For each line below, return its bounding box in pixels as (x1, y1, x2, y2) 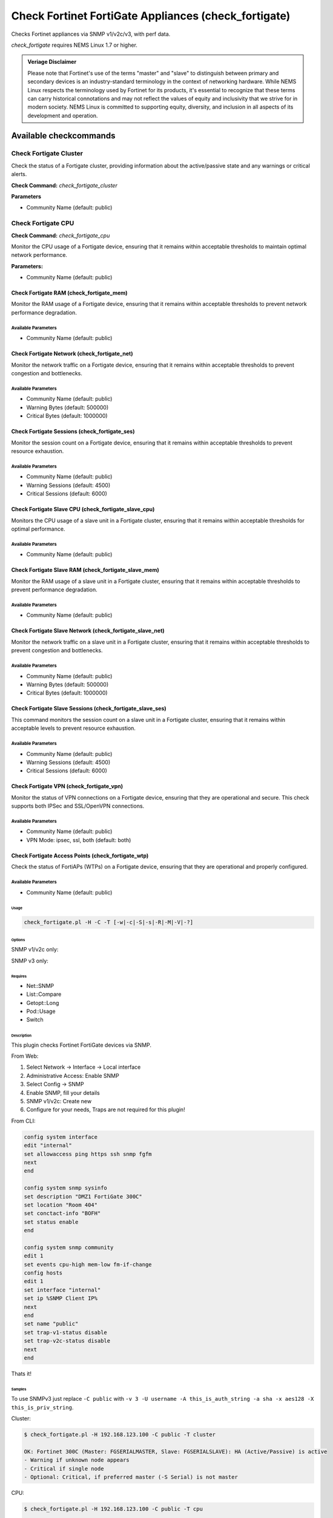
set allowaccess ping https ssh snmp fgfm (24, 1151, 152, 1157)
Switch (26, 1016, 44, 1023)
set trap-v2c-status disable (24, 1338, 111, 1344)
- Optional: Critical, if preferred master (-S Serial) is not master (24, 1473, 239, 1480)
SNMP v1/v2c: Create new (26, 1098, 92, 1105)
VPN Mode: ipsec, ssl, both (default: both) (26, 836, 131, 843)
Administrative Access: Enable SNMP (26, 1072, 119, 1079)
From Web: (11, 1052, 39, 1060)
